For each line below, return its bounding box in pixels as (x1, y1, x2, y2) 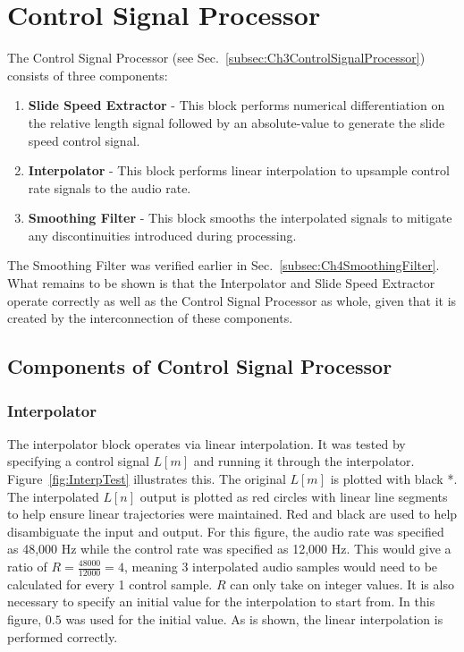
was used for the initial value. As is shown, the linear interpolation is (65, 610, 443, 629)
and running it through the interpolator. (193, 452, 415, 470)
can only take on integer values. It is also (230, 574, 454, 593)
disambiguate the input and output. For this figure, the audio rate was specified (7, 521, 444, 540)
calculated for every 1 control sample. (7, 574, 213, 593)
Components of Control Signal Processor (7, 352, 392, 380)
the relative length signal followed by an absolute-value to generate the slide (28, 113, 445, 131)
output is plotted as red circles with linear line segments (139, 487, 448, 505)
